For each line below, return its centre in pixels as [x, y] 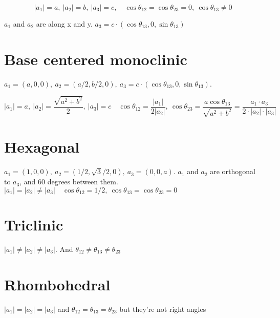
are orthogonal [233, 171]
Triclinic [34, 224]
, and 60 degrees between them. [69, 182]
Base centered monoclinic [96, 59]
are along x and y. [64, 24]
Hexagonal [42, 147]
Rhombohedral [57, 284]
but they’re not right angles [163, 309]
